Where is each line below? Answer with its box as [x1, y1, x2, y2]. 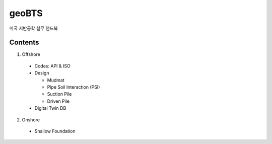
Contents [9, 38, 39, 47]
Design [34, 70, 49, 76]
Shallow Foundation [34, 128, 76, 134]
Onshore [22, 116, 40, 123]
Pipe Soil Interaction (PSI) [47, 84, 100, 90]
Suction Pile [47, 91, 72, 97]
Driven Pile [47, 98, 70, 104]
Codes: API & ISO [34, 63, 71, 69]
